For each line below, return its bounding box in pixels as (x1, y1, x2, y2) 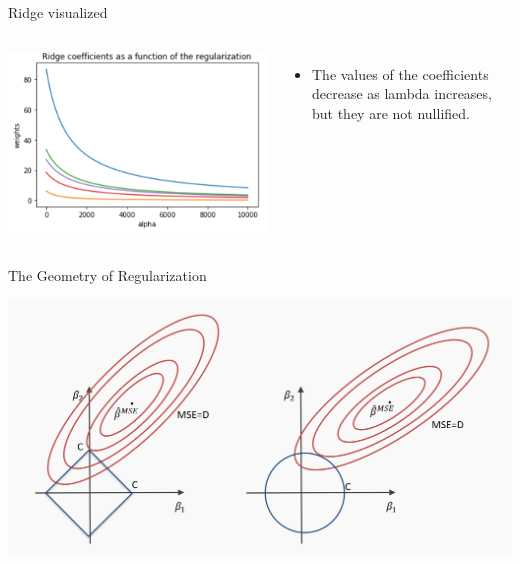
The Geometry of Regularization (8, 264, 207, 285)
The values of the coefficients (311, 63, 489, 84)
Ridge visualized (8, 2, 108, 22)
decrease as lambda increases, (311, 83, 492, 104)
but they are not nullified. (311, 102, 470, 123)
